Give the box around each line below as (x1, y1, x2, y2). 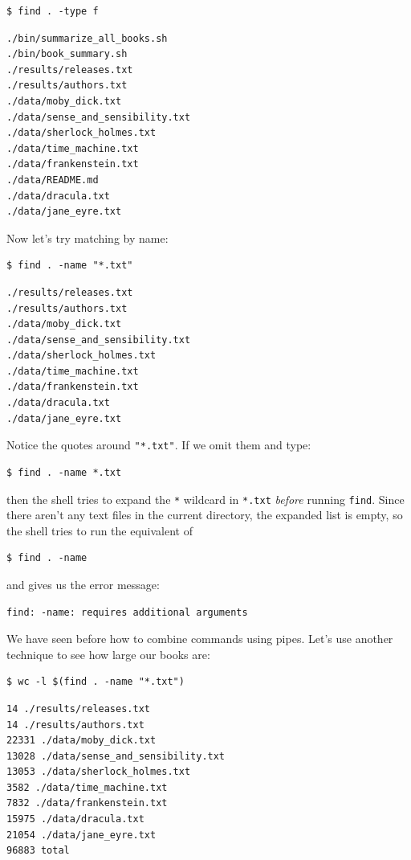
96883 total (6, 845, 70, 857)
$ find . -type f (6, 6, 99, 17)
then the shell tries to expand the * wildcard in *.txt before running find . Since (6, 490, 405, 507)
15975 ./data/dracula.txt (6, 813, 144, 825)
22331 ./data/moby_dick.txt (6, 735, 157, 747)
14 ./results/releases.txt (6, 702, 150, 715)
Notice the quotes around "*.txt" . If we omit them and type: (6, 436, 311, 453)
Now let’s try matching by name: (6, 229, 169, 246)
